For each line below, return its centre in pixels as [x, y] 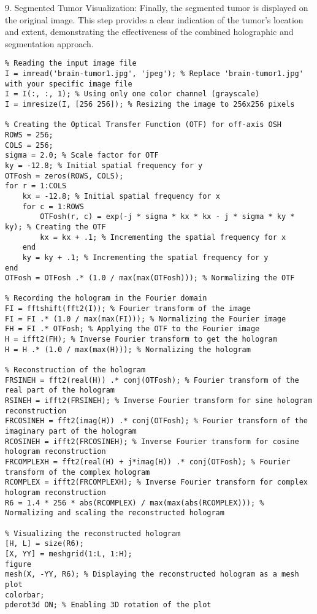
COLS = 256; [29, 145]
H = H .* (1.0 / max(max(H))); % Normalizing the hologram [128, 349]
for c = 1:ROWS [53, 206]
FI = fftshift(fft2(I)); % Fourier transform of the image [128, 309]
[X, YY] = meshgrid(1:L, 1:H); [69, 554]
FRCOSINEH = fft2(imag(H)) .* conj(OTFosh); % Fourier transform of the [156, 421]
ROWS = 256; [29, 135]
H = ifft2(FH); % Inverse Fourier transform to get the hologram [141, 340]
